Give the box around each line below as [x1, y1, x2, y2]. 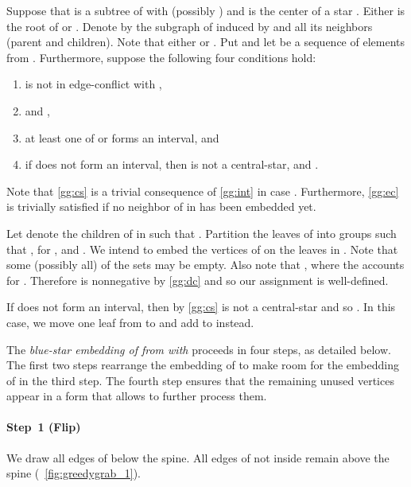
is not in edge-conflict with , [25, 76, 162, 92]
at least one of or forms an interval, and [25, 129, 219, 146]
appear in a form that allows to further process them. [6, 388, 267, 404]
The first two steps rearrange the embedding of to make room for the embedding [6, 356, 399, 373]
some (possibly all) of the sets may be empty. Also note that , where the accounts [6, 256, 405, 273]
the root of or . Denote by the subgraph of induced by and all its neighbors [6, 18, 373, 34]
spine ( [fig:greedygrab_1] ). [6, 465, 141, 481]
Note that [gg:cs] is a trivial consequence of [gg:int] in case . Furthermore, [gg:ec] [6, 182, 399, 199]
